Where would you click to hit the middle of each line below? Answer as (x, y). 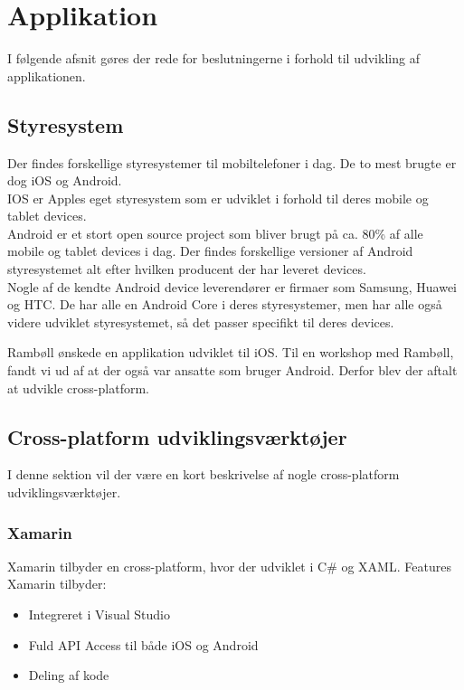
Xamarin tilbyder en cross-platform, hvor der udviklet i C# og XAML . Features (229, 566)
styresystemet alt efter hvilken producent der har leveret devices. (187, 269)
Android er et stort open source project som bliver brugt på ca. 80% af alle (215, 233)
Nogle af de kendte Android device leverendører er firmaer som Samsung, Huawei (232, 286)
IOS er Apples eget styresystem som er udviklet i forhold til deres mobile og (218, 198)
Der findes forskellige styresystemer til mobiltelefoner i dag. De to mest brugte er (232, 162)
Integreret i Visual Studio (99, 614)
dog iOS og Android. (65, 180)
